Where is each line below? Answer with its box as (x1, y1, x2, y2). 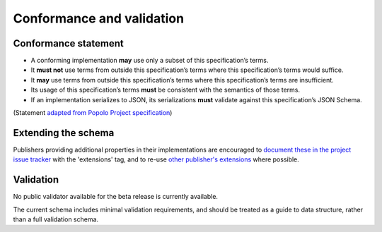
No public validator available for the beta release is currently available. (13, 193, 219, 201)
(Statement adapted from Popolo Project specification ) (13, 109, 173, 117)
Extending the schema (13, 127, 115, 139)
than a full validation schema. (13, 215, 99, 224)
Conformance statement (13, 37, 124, 49)
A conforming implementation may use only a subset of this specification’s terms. (30, 56, 269, 65)
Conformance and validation (13, 11, 184, 26)
